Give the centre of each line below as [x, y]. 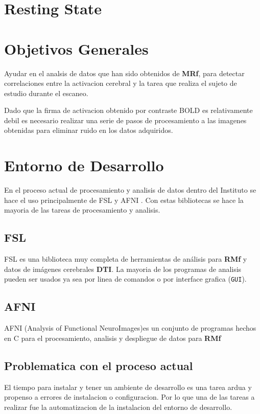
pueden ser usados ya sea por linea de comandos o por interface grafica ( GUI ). [125, 279]
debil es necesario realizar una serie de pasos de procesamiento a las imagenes [125, 120]
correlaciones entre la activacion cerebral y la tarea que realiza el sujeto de [121, 83]
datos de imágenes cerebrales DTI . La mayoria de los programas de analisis [123, 269]
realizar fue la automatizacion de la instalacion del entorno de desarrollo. [118, 407]
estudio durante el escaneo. [46, 93]
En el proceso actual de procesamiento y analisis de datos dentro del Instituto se [130, 190]
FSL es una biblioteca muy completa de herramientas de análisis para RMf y [126, 259]
